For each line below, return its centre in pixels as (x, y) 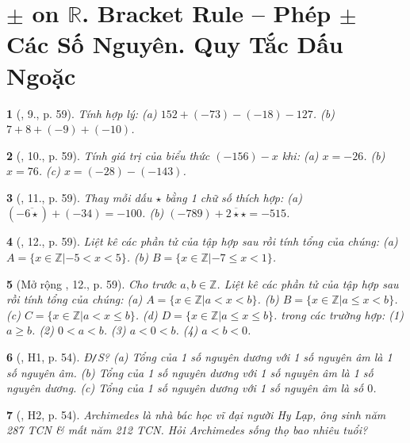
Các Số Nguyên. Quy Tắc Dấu (175, 44)
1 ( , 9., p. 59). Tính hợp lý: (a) (82, 113)
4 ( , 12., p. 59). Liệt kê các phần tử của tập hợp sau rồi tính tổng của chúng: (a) (202, 241)
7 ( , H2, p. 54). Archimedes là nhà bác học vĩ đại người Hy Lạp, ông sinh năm (196, 414)
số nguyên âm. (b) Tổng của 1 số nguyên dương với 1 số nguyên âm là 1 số (190, 372)
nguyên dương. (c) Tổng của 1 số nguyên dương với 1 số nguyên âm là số (185, 388)
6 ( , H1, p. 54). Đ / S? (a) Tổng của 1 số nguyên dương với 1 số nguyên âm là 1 (199, 357)
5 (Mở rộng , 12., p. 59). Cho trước (92, 283)
